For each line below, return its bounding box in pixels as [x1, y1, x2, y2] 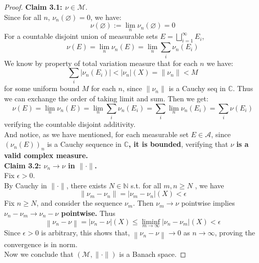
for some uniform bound [4, 83, 80, 94]
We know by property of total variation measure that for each [4, 57, 198, 68]
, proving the [215, 227, 255, 238]
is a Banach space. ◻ [119, 249, 186, 259]
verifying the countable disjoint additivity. [4, 118, 136, 129]
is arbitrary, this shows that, [41, 227, 130, 238]
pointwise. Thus [61, 207, 115, 218]
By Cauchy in [4, 180, 47, 190]
